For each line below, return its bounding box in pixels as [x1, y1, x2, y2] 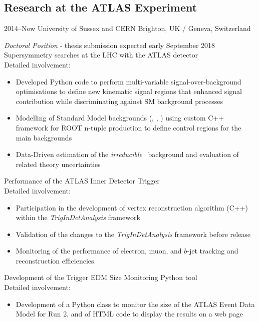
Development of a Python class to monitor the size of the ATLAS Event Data [16, 298, 255, 309]
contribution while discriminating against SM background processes [16, 95, 223, 106]
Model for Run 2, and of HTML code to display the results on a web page [16, 308, 243, 319]
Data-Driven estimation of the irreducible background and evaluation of [16, 149, 239, 159]
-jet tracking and [187, 245, 238, 256]
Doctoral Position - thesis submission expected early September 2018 [4, 39, 215, 50]
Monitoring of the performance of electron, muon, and [16, 245, 182, 256]
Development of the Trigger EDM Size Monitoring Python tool [4, 272, 197, 282]
